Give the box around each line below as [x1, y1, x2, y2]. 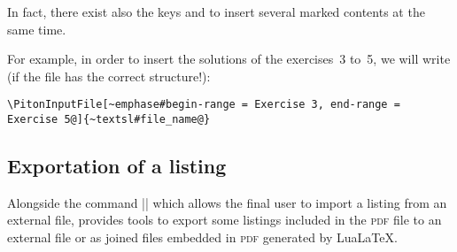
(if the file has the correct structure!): [7, 66, 211, 85]
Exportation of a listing [7, 152, 227, 179]
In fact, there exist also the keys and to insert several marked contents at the [7, 3, 425, 20]
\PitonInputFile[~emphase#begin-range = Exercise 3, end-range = [7, 98, 400, 111]
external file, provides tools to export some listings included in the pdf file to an [7, 210, 442, 229]
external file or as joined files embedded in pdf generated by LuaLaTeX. [7, 228, 398, 247]
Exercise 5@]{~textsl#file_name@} [7, 113, 211, 126]
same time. [7, 19, 66, 38]
